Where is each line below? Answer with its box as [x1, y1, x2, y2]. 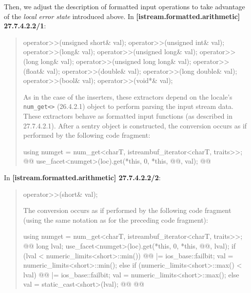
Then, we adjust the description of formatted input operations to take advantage [4, 1, 245, 11]
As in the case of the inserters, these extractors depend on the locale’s [23, 91, 232, 102]
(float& [23, 65, 45, 76]
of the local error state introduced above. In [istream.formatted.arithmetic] [4, 11, 240, 21]
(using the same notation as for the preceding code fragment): [23, 214, 208, 225]
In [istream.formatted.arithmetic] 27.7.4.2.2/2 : [4, 172, 161, 182]
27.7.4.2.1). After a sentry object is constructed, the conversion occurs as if [23, 120, 247, 130]
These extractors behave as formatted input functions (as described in [23, 111, 232, 121]
